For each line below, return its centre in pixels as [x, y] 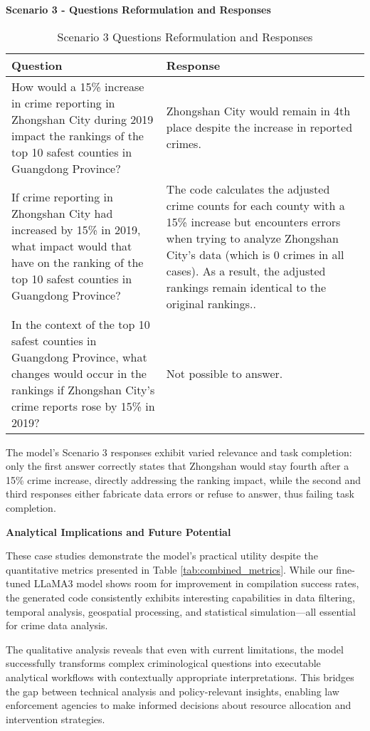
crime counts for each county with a [255, 205]
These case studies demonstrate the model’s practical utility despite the [162, 556]
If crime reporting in [62, 197]
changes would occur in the [79, 373]
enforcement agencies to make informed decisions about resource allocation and [179, 705]
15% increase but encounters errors [253, 221]
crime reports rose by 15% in [83, 406]
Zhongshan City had [62, 214]
